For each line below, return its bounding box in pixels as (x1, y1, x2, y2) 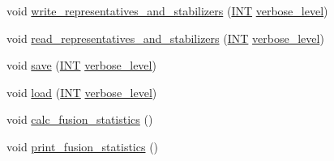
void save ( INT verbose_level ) (6, 57, 156, 74)
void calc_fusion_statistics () (6, 111, 153, 128)
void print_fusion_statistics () (6, 138, 159, 155)
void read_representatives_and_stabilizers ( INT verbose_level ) (6, 29, 324, 46)
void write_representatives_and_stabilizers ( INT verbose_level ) (6, 2, 328, 19)
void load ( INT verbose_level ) (6, 83, 157, 100)
